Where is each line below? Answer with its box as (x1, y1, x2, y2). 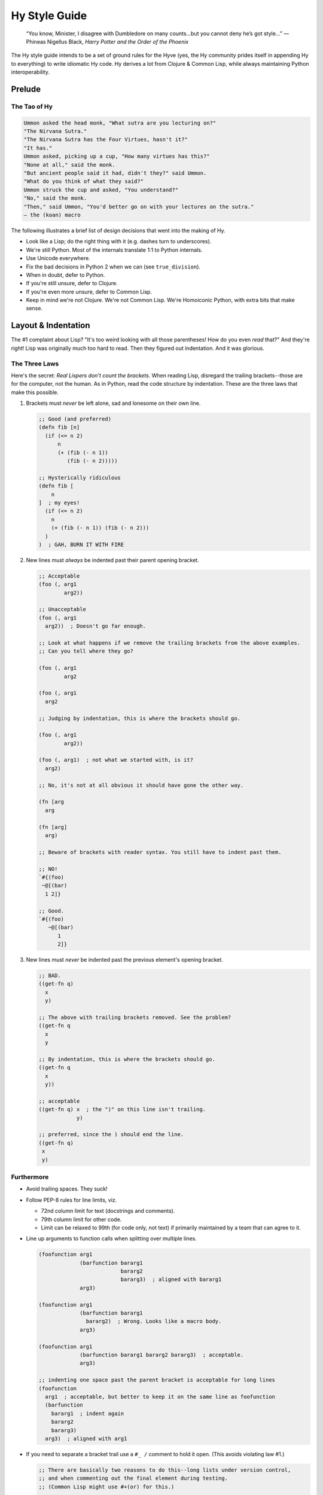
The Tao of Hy (11, 102, 53, 111)
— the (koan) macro (23, 211, 81, 218)
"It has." (23, 144, 53, 151)
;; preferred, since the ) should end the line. (38, 1131, 184, 1138)
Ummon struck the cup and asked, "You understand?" (23, 186, 179, 193)
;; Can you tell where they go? (38, 648, 134, 655)
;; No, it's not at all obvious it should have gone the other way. (38, 782, 244, 789)
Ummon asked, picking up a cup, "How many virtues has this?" (23, 153, 210, 160)
